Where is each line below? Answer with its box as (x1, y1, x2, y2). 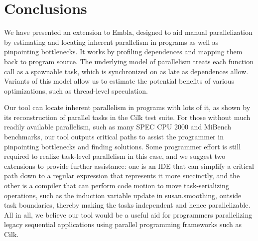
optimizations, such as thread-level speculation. (4, 85, 148, 96)
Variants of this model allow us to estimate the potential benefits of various (4, 76, 235, 86)
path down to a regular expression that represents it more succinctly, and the (4, 170, 240, 181)
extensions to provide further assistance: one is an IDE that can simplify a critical (4, 160, 254, 171)
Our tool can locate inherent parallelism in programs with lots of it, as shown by (4, 102, 251, 113)
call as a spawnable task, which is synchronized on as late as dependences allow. (4, 66, 249, 76)
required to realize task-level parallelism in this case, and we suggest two (4, 151, 226, 161)
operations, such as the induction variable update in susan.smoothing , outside (4, 190, 242, 200)
